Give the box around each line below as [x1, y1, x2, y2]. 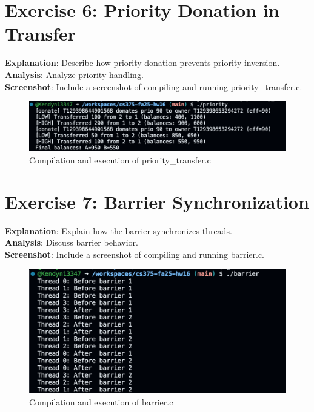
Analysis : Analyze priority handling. [5, 68, 144, 80]
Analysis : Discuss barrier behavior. [5, 236, 138, 249]
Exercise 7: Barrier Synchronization [5, 189, 309, 214]
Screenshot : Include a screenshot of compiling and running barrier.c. [5, 247, 265, 260]
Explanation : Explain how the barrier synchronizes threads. [5, 224, 232, 237]
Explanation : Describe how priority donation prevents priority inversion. [5, 56, 280, 69]
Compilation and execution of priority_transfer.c [29, 154, 211, 166]
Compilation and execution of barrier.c [29, 395, 173, 408]
